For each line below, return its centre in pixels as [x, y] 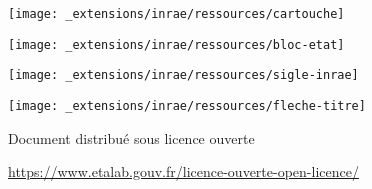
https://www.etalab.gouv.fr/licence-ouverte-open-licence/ [183, 171]
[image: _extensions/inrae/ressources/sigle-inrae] [183, 75]
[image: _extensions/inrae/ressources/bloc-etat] [176, 44]
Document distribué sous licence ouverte [131, 137]
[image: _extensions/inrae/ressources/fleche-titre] [187, 105]
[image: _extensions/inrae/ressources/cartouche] [176, 14]
